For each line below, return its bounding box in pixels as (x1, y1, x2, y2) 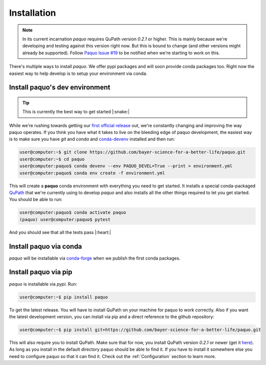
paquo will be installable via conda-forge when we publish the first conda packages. (9, 255, 181, 261)
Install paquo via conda (9, 242, 82, 251)
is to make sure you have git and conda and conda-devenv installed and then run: (9, 136, 175, 142)
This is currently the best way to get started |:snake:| (22, 109, 130, 115)
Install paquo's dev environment (9, 83, 111, 92)
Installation (9, 7, 56, 18)
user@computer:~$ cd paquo (19, 156, 85, 162)
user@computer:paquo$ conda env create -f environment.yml (19, 170, 165, 176)
